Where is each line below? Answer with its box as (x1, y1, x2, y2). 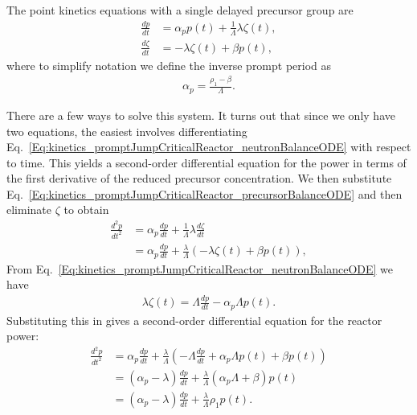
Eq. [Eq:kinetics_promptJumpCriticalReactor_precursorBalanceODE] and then (6, 185, 403, 202)
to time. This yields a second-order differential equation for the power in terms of (6, 154, 407, 171)
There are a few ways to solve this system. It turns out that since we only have (6, 106, 395, 123)
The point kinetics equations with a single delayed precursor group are (6, 2, 354, 18)
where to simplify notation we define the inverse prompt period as (6, 56, 332, 73)
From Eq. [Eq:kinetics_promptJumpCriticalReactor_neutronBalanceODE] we (6, 260, 394, 277)
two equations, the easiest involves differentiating (6, 122, 247, 139)
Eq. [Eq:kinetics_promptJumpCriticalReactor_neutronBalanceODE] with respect (6, 138, 411, 155)
